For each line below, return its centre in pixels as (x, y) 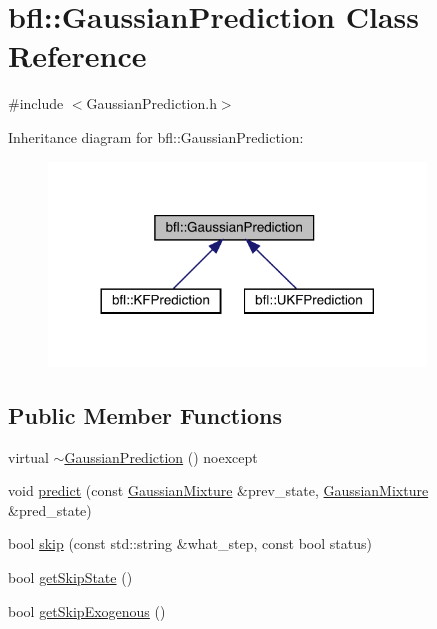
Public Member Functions (145, 414)
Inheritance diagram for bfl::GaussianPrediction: (156, 136)
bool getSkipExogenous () (87, 610)
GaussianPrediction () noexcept (161, 456)
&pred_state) (50, 509)
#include (36, 103)
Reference (77, 55)
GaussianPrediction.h (151, 103)
